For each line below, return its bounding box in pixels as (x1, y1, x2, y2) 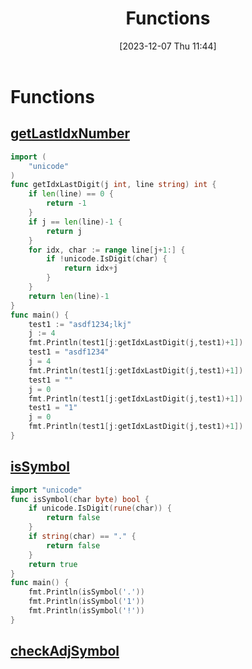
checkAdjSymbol (10, 643, 120, 660)
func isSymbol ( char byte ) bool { (10, 494, 150, 504)
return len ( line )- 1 (28, 291, 110, 301)
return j (46, 226, 83, 236)
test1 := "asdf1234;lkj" (28, 319, 132, 329)
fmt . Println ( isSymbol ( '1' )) (28, 597, 145, 607)
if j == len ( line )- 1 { (28, 217, 123, 227)
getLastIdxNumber (10, 125, 130, 142)
